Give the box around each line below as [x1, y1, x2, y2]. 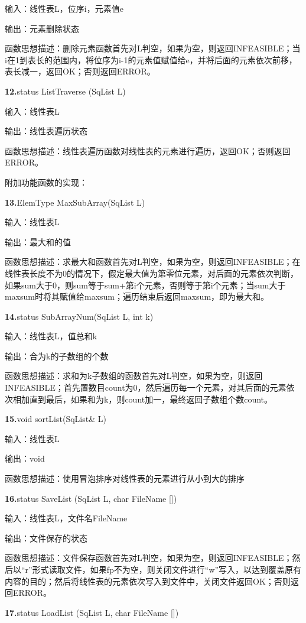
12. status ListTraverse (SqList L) [5, 85, 126, 97]
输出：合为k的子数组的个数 [5, 349, 109, 362]
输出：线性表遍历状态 [5, 125, 87, 137]
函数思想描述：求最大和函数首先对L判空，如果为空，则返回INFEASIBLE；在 [5, 255, 301, 268]
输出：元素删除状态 [5, 22, 79, 34]
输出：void [5, 452, 45, 465]
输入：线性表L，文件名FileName [5, 512, 128, 524]
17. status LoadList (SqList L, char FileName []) [5, 606, 179, 618]
